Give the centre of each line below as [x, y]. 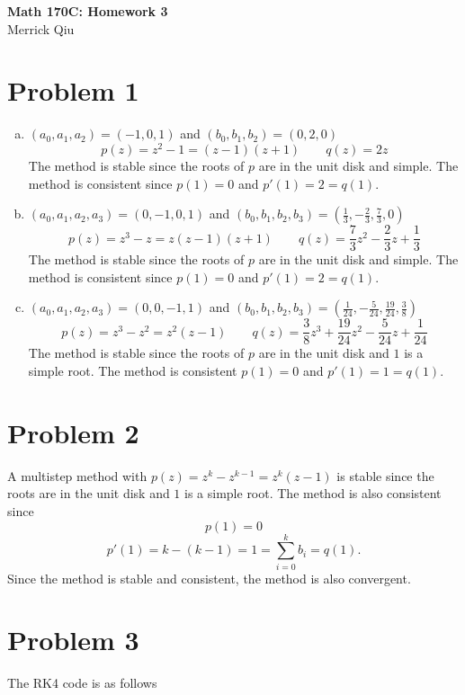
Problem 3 [73, 640]
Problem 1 [73, 90]
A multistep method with [77, 475]
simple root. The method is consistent [133, 371]
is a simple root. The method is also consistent [313, 493]
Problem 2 [73, 432]
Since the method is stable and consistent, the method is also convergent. [209, 578]
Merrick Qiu [41, 28]
